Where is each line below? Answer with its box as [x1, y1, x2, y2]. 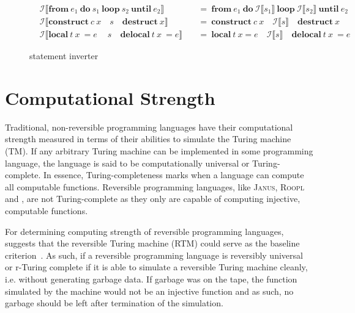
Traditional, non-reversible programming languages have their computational [5, 120, 293, 133]
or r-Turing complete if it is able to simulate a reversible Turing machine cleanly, [5, 261, 308, 273]
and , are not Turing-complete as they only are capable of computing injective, [5, 192, 301, 205]
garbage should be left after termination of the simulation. [5, 297, 223, 309]
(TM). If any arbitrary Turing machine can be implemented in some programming [5, 145, 313, 157]
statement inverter [29, 49, 99, 62]
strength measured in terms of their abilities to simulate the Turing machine [5, 132, 291, 145]
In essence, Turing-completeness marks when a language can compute [43, 168, 304, 181]
